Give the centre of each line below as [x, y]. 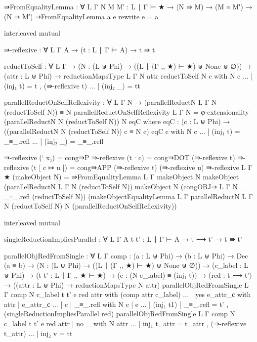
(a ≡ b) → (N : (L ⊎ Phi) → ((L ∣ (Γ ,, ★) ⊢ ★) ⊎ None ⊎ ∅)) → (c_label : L [126, 265]
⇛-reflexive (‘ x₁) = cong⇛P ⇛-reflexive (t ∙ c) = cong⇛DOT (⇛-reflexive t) [120, 157]
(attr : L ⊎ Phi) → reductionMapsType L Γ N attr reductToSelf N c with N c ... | [128, 75]
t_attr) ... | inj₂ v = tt [38, 333]
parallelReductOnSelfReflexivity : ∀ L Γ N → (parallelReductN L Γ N [110, 102]
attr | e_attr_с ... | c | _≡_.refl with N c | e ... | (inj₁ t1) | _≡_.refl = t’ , [116, 304]
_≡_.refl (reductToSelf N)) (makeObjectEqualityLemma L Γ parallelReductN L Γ [128, 196]
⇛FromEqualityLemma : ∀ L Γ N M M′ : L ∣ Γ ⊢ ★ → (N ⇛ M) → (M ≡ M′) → [128, 6]
